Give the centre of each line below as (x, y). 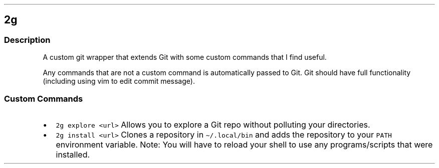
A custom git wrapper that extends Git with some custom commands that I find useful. (185, 57)
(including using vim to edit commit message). (119, 81)
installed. (73, 154)
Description (27, 40)
